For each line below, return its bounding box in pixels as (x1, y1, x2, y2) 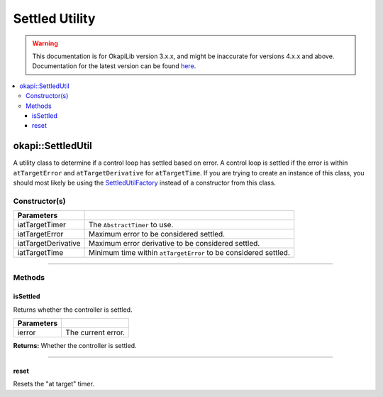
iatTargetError (17, 229, 64, 239)
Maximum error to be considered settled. (88, 229, 226, 239)
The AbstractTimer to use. (88, 220, 174, 230)
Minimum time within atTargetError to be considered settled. (88, 248, 290, 258)
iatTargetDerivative (17, 239, 81, 249)
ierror (17, 327, 36, 337)
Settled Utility (13, 11, 96, 26)
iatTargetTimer (17, 220, 67, 230)
